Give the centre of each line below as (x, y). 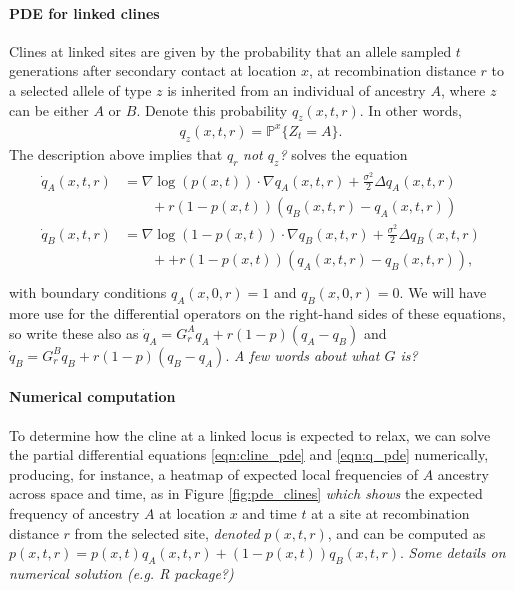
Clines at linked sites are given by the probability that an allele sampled (230, 50)
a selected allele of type (80, 89)
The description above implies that (116, 153)
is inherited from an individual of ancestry (296, 89)
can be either (49, 109)
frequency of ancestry (74, 512)
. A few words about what (302, 354)
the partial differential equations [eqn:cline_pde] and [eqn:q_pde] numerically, (249, 454)
